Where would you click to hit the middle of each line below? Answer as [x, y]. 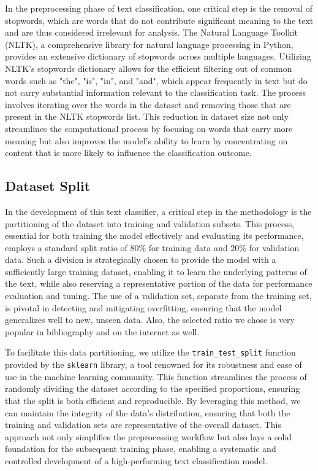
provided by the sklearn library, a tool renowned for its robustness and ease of [153, 364]
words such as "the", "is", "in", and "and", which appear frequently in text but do [156, 80]
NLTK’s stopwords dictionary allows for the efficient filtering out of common [149, 68]
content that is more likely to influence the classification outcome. [128, 153]
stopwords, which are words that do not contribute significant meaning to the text [159, 20]
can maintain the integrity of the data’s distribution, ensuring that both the [148, 412]
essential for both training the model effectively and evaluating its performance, [154, 235]
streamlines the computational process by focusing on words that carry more [149, 128]
